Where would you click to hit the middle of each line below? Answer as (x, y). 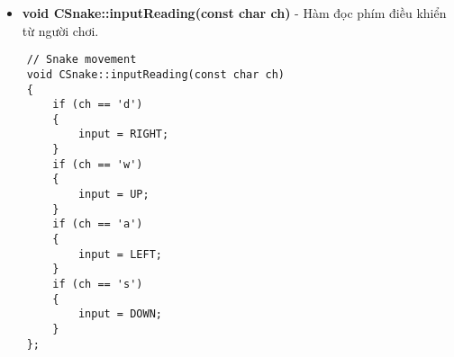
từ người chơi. (60, 30)
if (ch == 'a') (98, 224)
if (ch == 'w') (98, 164)
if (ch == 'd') (98, 105)
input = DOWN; (120, 314)
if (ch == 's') (98, 285)
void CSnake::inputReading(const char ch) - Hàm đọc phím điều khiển (234, 13)
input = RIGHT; (123, 134)
